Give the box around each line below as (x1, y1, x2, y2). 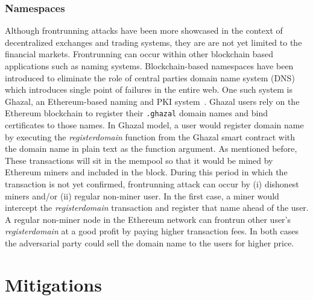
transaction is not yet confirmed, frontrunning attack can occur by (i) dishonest (5, 178, 299, 190)
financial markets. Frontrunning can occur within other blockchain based (5, 48, 274, 60)
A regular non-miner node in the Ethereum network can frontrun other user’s (5, 213, 291, 225)
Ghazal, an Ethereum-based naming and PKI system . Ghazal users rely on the (5, 95, 300, 107)
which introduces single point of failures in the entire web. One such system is (5, 83, 293, 96)
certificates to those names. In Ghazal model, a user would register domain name (5, 119, 304, 131)
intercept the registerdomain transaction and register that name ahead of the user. (5, 201, 309, 214)
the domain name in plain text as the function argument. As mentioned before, (5, 142, 297, 155)
